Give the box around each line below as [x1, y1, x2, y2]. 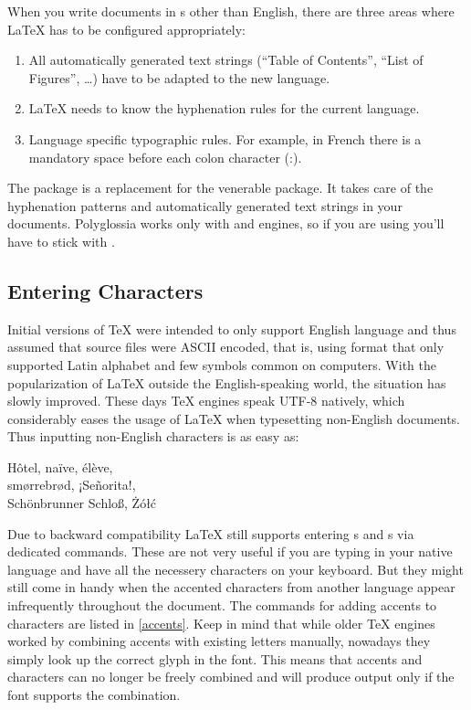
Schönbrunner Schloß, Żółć [7, 493, 157, 513]
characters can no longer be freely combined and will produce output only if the [7, 667, 455, 686]
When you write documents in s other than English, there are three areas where [7, 2, 455, 20]
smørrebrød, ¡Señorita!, [7, 475, 136, 494]
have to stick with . [7, 231, 115, 250]
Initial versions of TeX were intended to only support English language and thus [7, 319, 456, 338]
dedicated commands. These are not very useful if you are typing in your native [7, 542, 453, 561]
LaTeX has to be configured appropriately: [7, 19, 246, 38]
